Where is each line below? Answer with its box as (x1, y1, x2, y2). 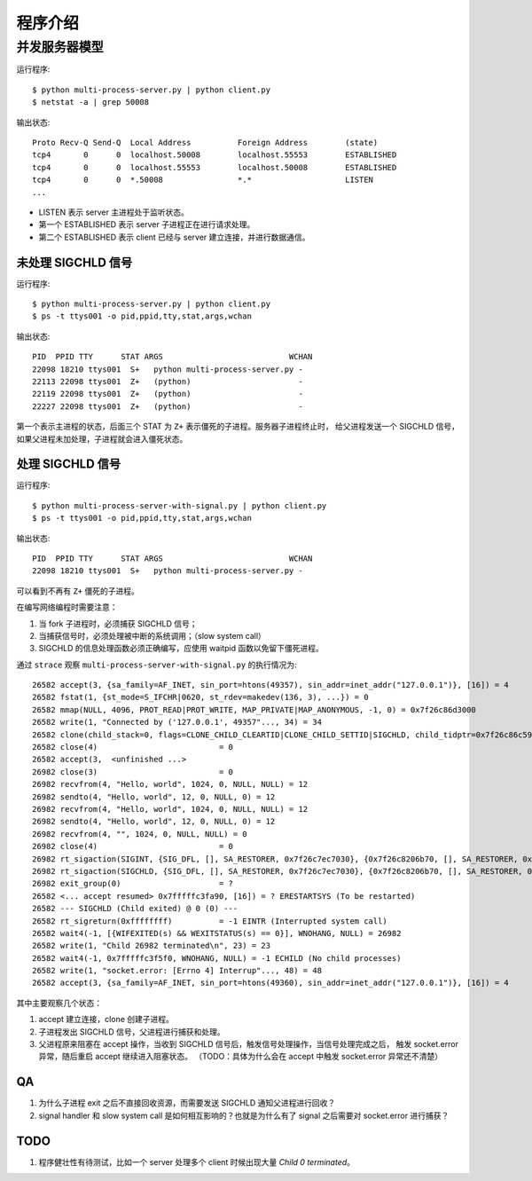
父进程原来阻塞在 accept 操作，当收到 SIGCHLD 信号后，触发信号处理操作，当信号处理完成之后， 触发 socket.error (38, 1039, 458, 1050)
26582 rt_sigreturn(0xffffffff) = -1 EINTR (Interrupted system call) (32, 916, 387, 926)
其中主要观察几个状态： (16, 997, 102, 1008)
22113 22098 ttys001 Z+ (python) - (32, 376, 303, 386)
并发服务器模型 (16, 39, 104, 55)
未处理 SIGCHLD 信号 (16, 255, 133, 270)
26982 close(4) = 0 (32, 841, 234, 852)
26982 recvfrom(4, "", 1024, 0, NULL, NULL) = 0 (32, 829, 247, 839)
